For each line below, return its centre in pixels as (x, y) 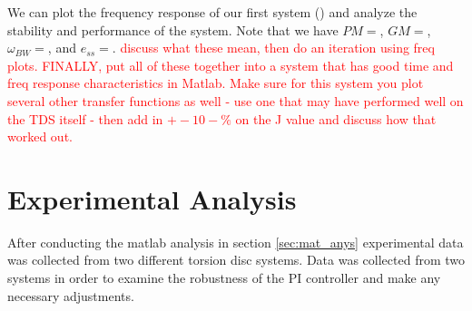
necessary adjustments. (71, 295)
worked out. (40, 136)
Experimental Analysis (152, 198)
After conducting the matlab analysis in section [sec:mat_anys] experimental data (236, 242)
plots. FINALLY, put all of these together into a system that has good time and (231, 65)
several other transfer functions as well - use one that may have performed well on (236, 100)
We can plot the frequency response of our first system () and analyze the (212, 12)
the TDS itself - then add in (85, 118)
